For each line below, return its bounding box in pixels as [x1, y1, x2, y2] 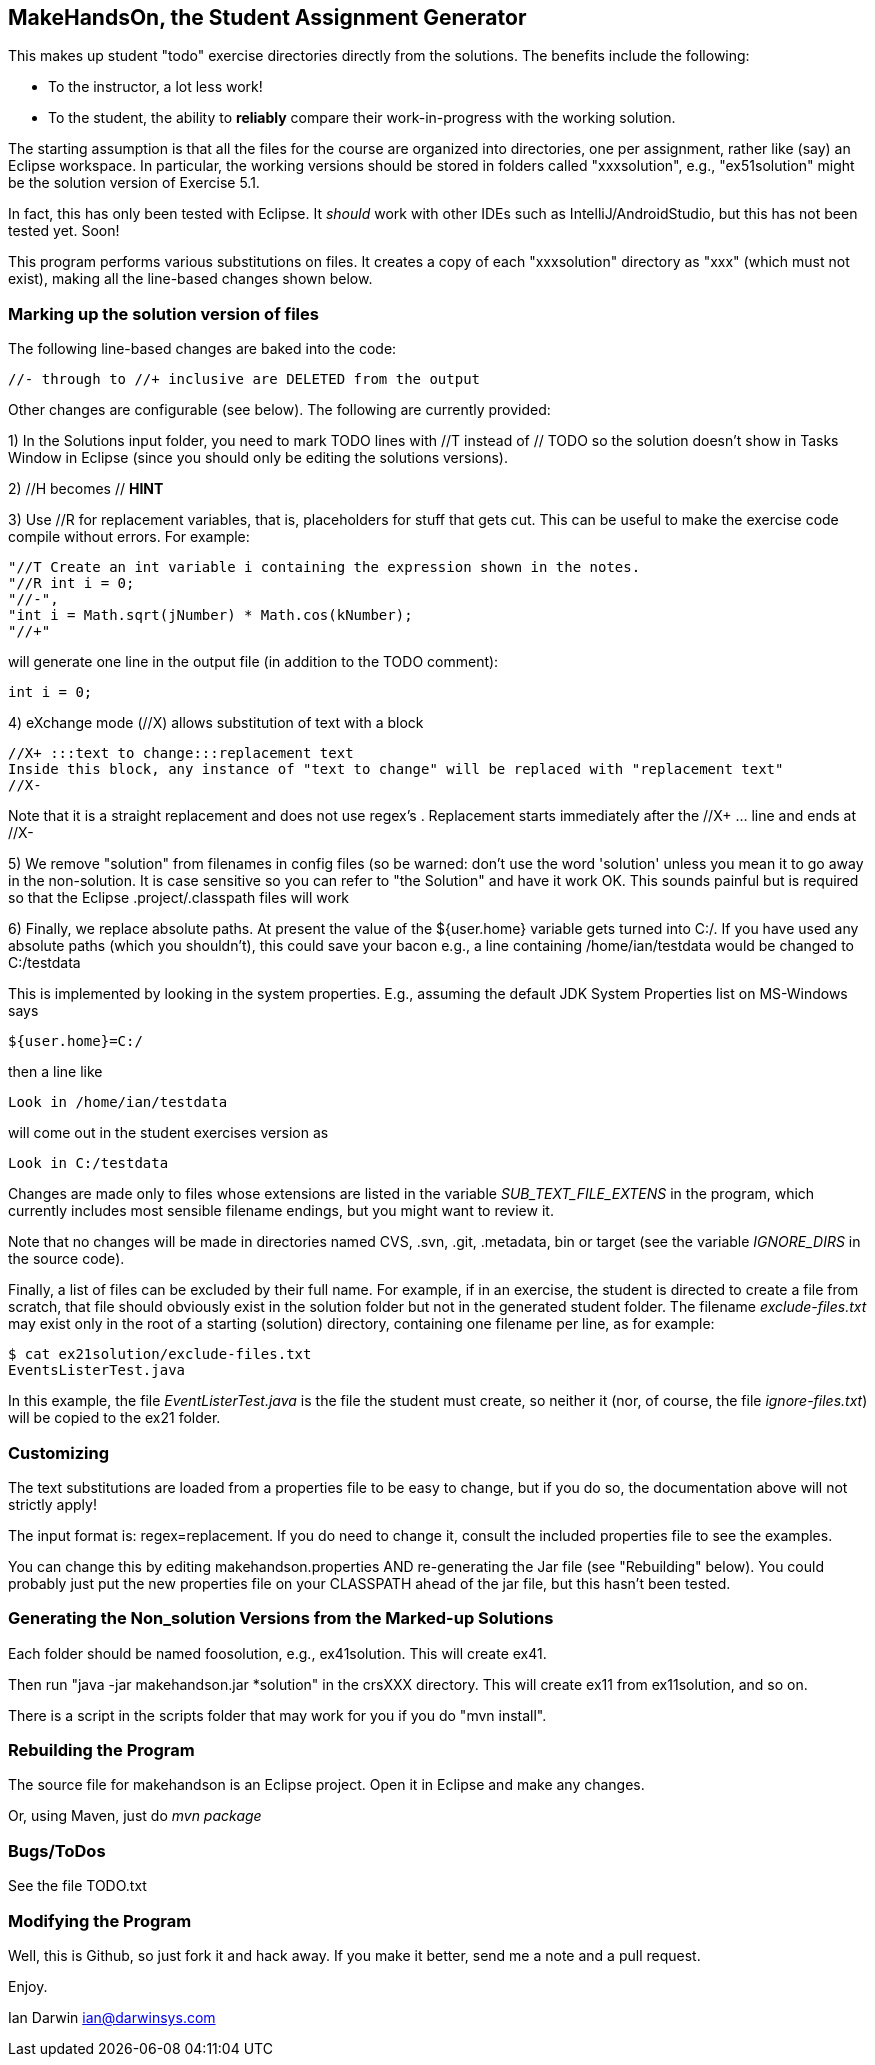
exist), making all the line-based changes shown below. [8, 270, 373, 288]
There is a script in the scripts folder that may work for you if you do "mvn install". [8, 1706, 547, 1724]
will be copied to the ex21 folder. [8, 1409, 221, 1427]
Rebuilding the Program [8, 1740, 195, 1761]
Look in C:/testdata [8, 1155, 169, 1172]
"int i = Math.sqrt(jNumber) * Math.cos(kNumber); [8, 607, 413, 624]
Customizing [8, 1442, 109, 1463]
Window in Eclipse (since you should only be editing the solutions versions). [8, 449, 508, 467]
